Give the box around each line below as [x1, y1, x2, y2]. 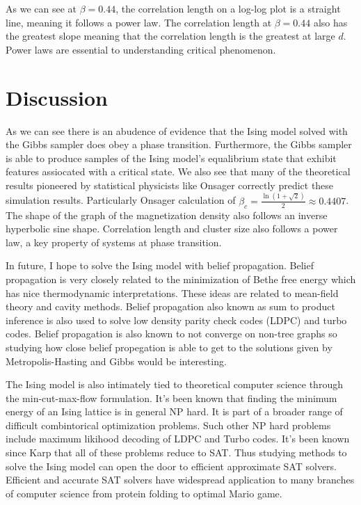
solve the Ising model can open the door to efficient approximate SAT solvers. [6, 458, 337, 473]
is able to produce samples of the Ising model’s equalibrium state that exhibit [6, 150, 337, 165]
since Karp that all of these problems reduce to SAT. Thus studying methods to [6, 445, 347, 460]
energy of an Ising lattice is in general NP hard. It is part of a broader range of [6, 404, 343, 419]
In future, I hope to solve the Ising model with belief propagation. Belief [6, 258, 314, 273]
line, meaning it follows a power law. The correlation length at [6, 15, 272, 29]
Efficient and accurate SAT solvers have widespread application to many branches [6, 472, 355, 487]
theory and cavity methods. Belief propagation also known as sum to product [6, 299, 335, 314]
